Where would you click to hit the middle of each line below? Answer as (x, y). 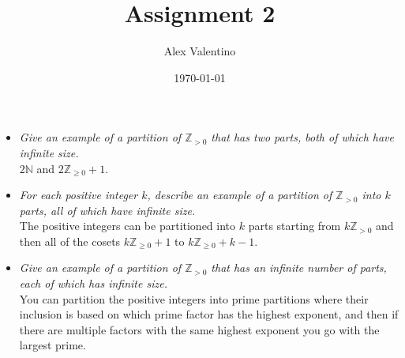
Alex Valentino (200, 51)
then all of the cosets (70, 241)
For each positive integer (79, 195)
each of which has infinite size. (93, 283)
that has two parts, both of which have (302, 137)
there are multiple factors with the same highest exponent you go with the (199, 329)
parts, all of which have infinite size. (107, 210)
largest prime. (52, 345)
